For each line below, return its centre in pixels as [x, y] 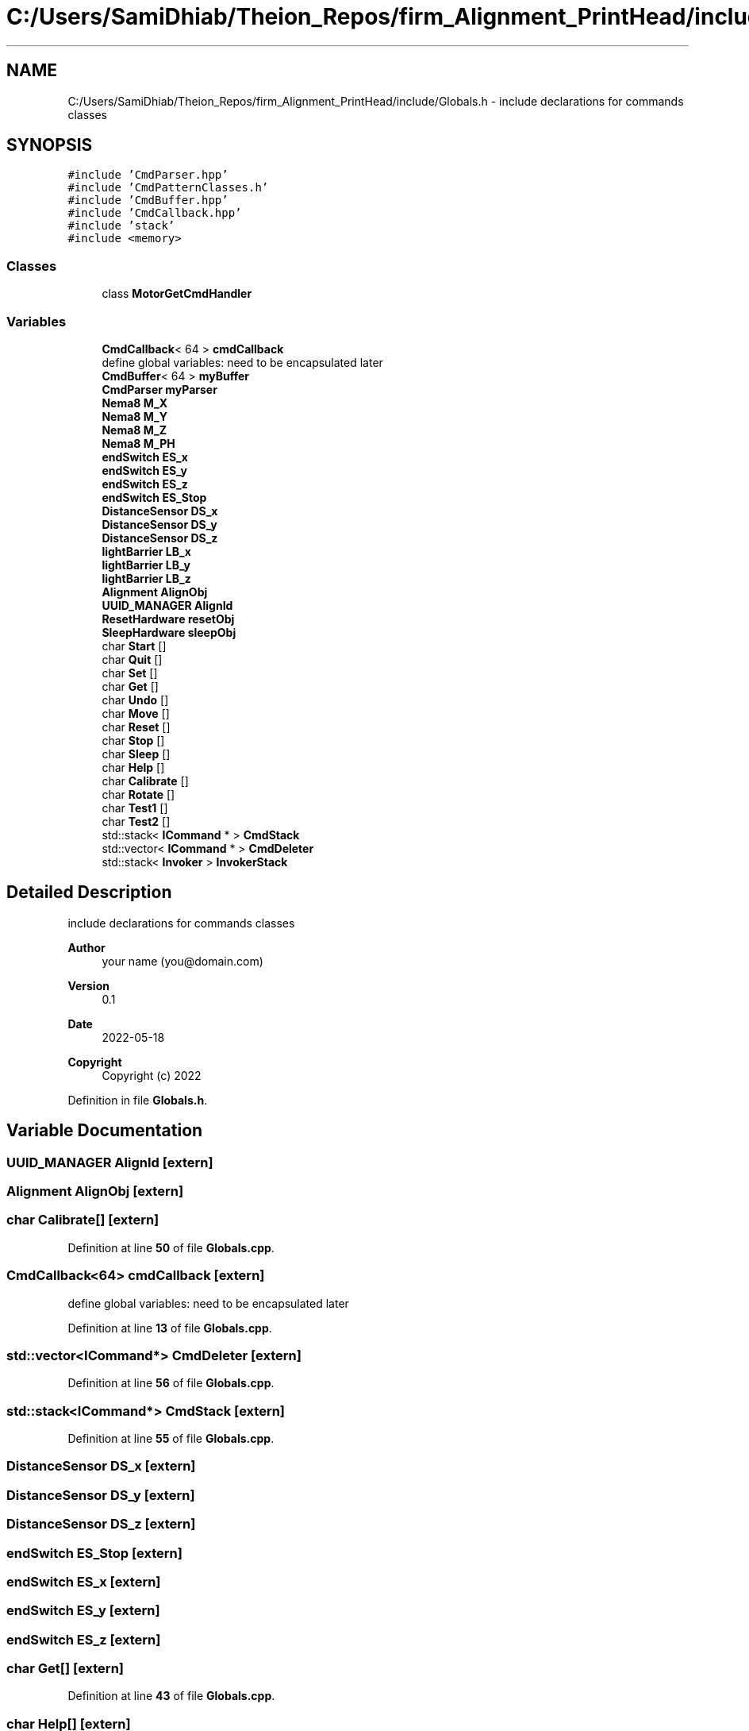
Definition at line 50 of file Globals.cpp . [171, 1247]
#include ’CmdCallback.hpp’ [155, 213]
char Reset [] [136, 727]
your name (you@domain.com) [182, 961]
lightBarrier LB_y [146, 565]
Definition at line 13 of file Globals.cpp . [170, 1328]
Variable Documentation [105, 1131]
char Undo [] [135, 700]
